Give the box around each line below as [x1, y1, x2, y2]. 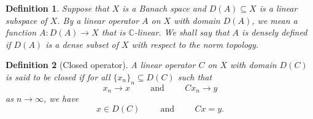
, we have [44, 92, 79, 105]
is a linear [259, 2, 298, 14]
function [6, 26, 37, 39]
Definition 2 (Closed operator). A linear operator [6, 58, 196, 71]
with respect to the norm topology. [131, 37, 259, 50]
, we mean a [252, 13, 298, 26]
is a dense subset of [45, 37, 118, 50]
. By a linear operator [57, 13, 139, 26]
